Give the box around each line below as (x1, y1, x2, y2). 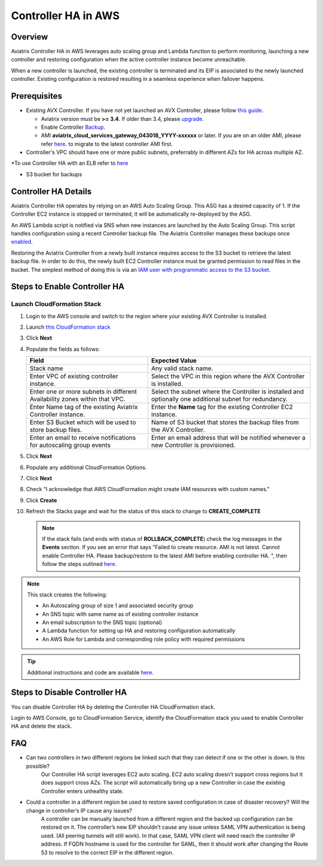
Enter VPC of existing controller (29, 372, 118, 380)
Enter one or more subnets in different (29, 387, 137, 396)
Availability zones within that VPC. (29, 395, 126, 404)
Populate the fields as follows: (26, 345, 100, 353)
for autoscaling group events (29, 441, 111, 449)
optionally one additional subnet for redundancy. (151, 395, 288, 404)
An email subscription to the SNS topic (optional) (42, 619, 163, 626)
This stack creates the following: (27, 591, 108, 598)
